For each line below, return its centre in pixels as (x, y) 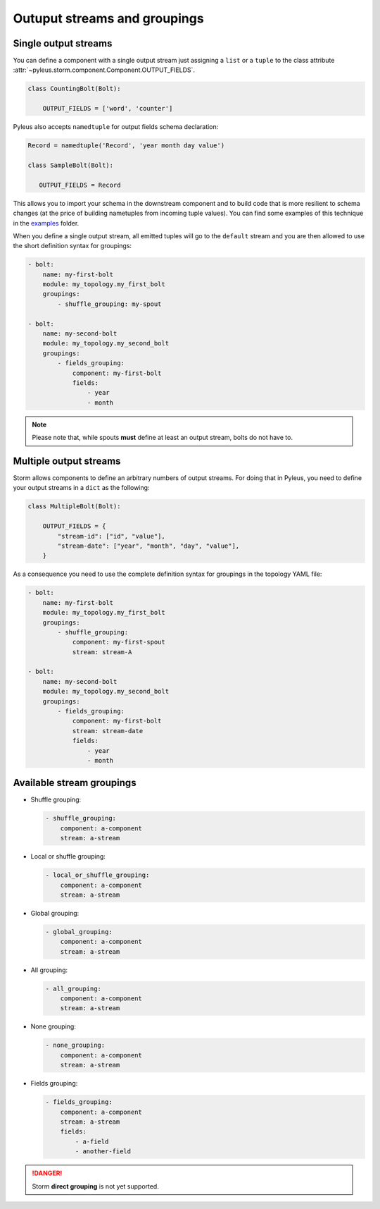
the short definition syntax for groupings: (72, 246)
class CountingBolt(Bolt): (74, 89)
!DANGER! (47, 1173)
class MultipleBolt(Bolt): (74, 507)
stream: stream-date (108, 731)
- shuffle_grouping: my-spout (109, 304)
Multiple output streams (67, 461)
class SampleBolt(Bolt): (71, 165)
